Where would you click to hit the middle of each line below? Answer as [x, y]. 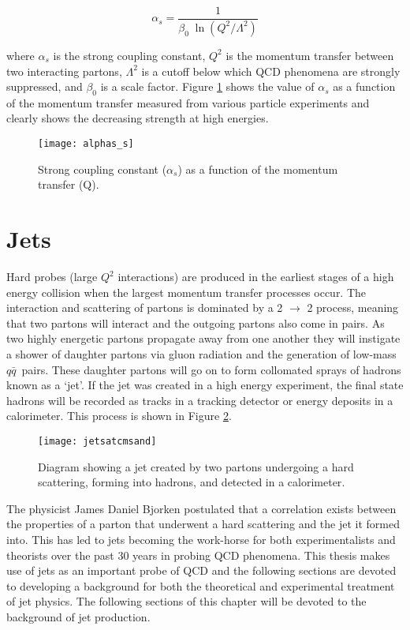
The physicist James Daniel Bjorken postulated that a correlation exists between [201, 508]
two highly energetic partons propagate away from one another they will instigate [203, 338]
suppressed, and [45, 86]
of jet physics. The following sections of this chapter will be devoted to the [186, 601]
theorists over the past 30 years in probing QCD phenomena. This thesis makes [198, 555]
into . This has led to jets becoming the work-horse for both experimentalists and [201, 540]
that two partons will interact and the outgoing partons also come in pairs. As [196, 322]
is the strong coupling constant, [129, 55]
